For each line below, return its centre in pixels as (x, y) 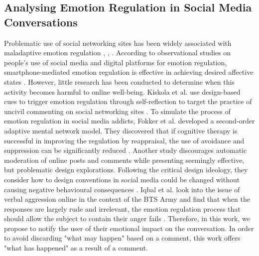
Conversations (41, 22)
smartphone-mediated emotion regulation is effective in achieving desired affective (129, 72)
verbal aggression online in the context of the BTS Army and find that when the (127, 199)
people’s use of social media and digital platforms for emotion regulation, (116, 62)
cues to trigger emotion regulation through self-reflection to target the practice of (128, 101)
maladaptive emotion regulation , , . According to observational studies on (117, 53)
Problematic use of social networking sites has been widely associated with (118, 43)
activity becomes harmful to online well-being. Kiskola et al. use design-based (122, 91)
